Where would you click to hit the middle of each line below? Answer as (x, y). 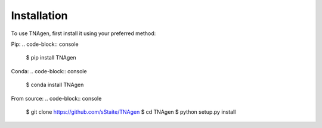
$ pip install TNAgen (51, 58)
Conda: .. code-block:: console (49, 71)
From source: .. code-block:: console (56, 98)
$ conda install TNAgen (55, 85)
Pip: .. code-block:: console (45, 44)
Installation (39, 15)
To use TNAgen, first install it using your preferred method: (83, 33)
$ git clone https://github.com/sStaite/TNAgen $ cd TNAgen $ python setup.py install (131, 112)
